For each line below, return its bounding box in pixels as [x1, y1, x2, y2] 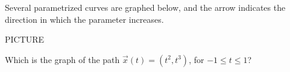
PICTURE [5, 33, 45, 46]
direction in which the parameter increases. [5, 13, 164, 25]
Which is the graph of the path [5, 53, 120, 65]
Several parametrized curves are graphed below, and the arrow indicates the [5, 1, 286, 13]
